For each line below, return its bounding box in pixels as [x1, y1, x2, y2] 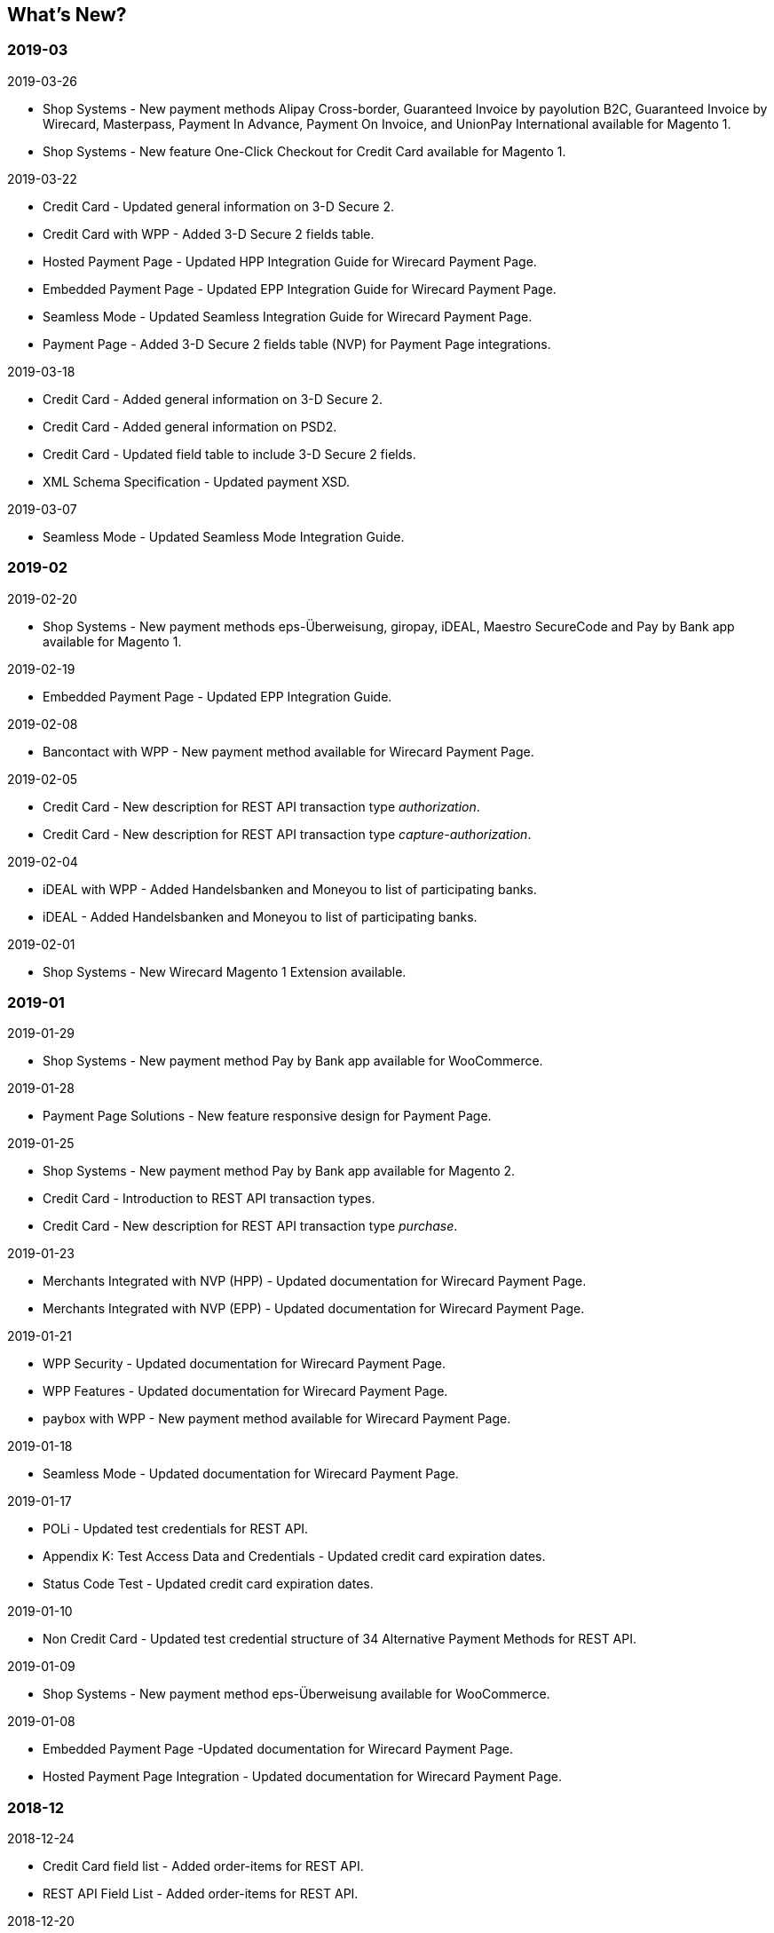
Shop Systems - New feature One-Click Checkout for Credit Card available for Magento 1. [43, 143, 566, 159]
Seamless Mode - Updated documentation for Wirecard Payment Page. [43, 1466, 459, 1482]
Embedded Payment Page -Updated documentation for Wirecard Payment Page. [43, 1741, 513, 1757]
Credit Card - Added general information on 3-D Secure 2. [43, 391, 383, 407]
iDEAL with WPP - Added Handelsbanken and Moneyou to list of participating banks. [43, 881, 537, 897]
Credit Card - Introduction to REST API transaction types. [43, 1191, 375, 1207]
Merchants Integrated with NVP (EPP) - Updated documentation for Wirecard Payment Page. [43, 1301, 585, 1317]
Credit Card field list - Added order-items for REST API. [43, 1858, 364, 1874]
